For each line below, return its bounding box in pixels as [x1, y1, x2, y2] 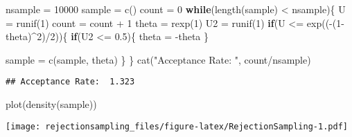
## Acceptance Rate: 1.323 [6, 77, 135, 87]
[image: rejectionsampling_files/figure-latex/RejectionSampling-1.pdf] [6, 121, 348, 131]
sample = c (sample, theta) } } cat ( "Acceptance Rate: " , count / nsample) [6, 52, 311, 66]
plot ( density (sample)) [6, 97, 97, 111]
